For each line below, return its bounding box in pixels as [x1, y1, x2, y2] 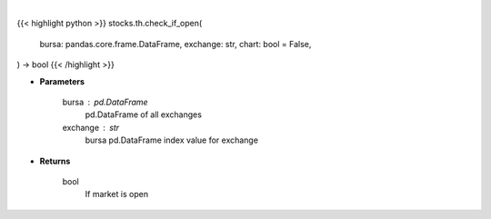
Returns [39, 155, 71, 166]
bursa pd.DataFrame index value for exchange [85, 134, 259, 145]
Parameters [39, 75, 85, 86]
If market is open [85, 189, 149, 200]
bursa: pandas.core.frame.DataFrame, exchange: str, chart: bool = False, [39, 38, 312, 49]
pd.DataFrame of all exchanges [85, 109, 202, 120]
